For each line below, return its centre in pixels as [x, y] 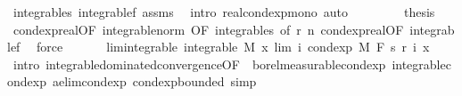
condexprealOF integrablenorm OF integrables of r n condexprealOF [208, 29]
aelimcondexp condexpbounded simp [154, 81]
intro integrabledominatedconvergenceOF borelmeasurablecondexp [199, 64]
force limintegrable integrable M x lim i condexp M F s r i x [233, 47]
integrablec [421, 64]
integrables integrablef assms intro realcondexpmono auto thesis [224, 12]
